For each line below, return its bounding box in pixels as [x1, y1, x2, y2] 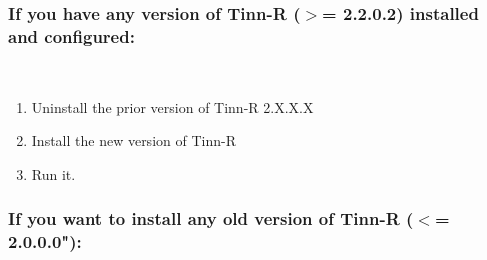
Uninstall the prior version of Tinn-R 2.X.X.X [31, 96, 314, 117]
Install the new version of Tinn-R [31, 130, 236, 151]
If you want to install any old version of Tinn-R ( [8, 206, 414, 231]
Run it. [31, 163, 76, 184]
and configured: [8, 23, 135, 48]
